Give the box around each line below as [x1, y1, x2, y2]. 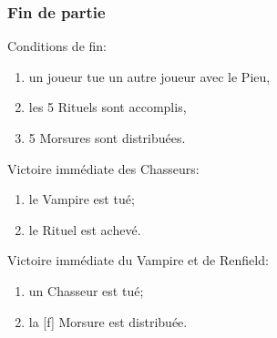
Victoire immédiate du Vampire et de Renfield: [7, 251, 269, 270]
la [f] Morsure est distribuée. [28, 312, 188, 331]
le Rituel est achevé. [28, 220, 141, 239]
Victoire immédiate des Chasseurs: [7, 159, 200, 178]
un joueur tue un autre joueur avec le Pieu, [28, 67, 271, 86]
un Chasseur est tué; [28, 281, 144, 300]
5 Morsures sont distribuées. [28, 128, 186, 147]
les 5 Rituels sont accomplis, [28, 97, 187, 117]
